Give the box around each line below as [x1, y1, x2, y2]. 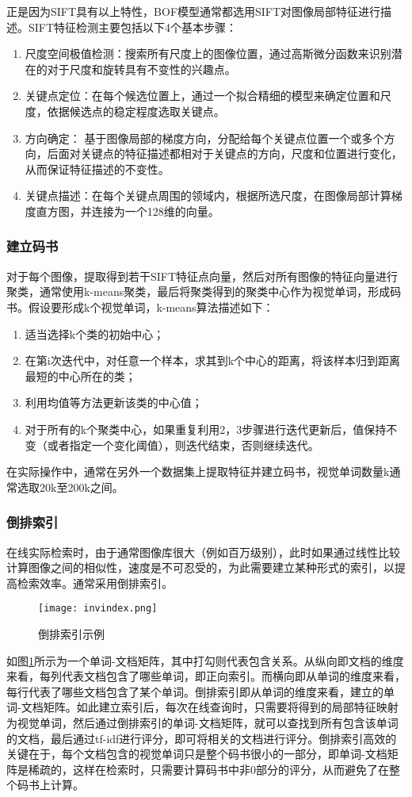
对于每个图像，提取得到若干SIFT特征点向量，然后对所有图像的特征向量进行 [6, 267, 399, 284]
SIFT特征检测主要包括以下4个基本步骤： [28, 18, 238, 35]
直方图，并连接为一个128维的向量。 [36, 202, 219, 219]
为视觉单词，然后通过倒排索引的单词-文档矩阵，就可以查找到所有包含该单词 [6, 714, 399, 730]
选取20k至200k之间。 [17, 478, 124, 495]
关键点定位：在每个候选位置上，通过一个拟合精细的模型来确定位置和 [25, 87, 380, 104]
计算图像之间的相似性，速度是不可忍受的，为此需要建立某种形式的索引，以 [6, 559, 395, 576]
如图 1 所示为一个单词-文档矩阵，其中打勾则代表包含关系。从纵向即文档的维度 [6, 652, 404, 669]
